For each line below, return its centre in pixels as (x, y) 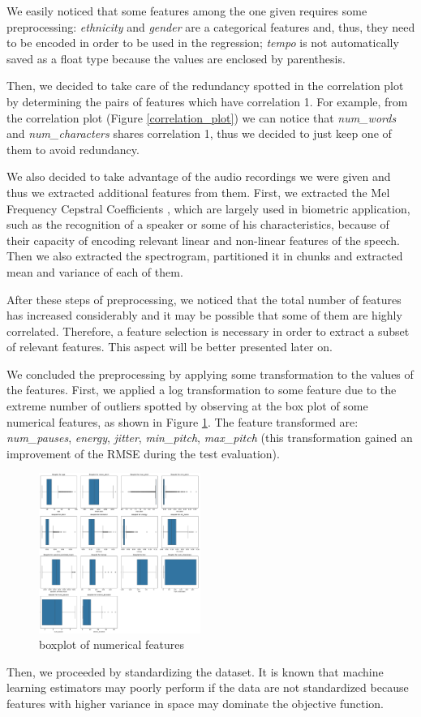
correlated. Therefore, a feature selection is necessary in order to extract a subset (208, 331)
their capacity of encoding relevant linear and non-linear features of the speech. (203, 240)
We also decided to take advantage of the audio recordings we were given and (199, 176)
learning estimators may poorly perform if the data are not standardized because (208, 687)
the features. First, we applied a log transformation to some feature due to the (202, 390)
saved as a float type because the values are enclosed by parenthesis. (176, 58)
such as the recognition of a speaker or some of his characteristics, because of (198, 224)
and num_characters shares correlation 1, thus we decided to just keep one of (199, 133)
